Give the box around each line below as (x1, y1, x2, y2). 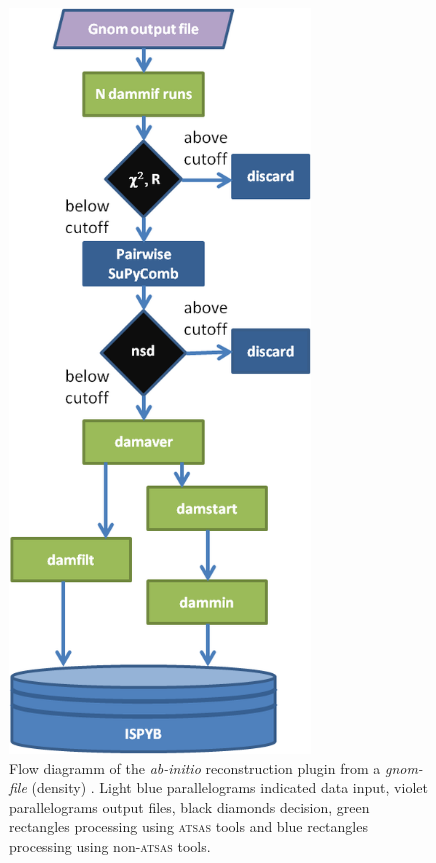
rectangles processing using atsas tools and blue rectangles (9, 816, 368, 837)
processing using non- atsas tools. (9, 836, 211, 857)
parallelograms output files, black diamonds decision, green (9, 796, 370, 817)
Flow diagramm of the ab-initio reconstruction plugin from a (9, 757, 381, 778)
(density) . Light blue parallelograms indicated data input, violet (31, 777, 428, 798)
